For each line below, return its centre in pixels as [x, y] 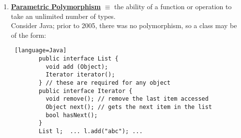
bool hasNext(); [72, 115]
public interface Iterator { [86, 91]
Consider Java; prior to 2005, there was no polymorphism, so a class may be [124, 25]
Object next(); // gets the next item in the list [129, 107]
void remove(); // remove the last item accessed [127, 99]
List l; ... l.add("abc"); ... [91, 131]
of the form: [29, 35]
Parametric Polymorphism [56, 6]
